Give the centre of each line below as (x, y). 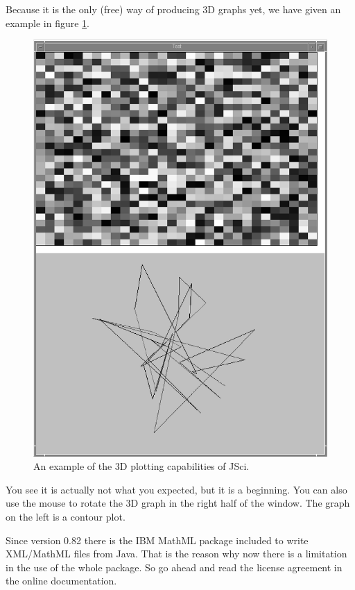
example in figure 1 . (48, 23)
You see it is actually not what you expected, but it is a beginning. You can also (176, 489)
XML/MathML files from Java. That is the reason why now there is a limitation (176, 554)
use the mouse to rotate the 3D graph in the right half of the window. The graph (178, 503)
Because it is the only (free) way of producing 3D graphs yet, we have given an (173, 9)
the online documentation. (61, 581)
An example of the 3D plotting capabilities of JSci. (141, 466)
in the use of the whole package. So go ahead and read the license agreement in (174, 567)
